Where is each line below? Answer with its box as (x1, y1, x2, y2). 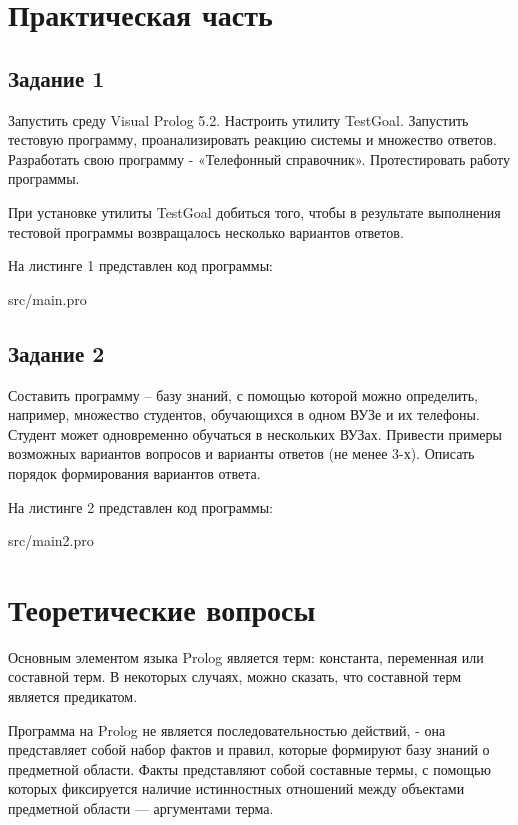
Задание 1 (8, 62, 105, 93)
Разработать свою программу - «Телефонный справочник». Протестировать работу (8, 148, 511, 169)
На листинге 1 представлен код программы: (8, 255, 273, 276)
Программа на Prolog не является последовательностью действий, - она (8, 719, 446, 740)
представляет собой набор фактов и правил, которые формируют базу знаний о (8, 739, 490, 760)
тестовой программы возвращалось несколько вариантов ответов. (8, 221, 404, 242)
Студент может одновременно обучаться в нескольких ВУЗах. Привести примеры (8, 423, 502, 444)
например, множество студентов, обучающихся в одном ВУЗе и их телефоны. (8, 404, 480, 425)
